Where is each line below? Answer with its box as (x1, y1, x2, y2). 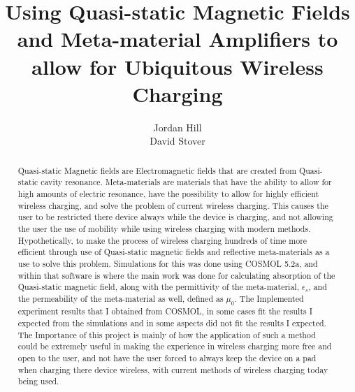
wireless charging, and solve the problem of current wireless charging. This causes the (17, 199, 328, 211)
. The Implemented (234, 292, 304, 304)
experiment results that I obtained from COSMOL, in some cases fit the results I (17, 305, 312, 317)
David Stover (150, 133, 205, 148)
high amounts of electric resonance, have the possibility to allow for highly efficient (17, 187, 319, 199)
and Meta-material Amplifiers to (17, 24, 338, 53)
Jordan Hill (153, 119, 202, 134)
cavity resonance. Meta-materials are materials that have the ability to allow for (41, 176, 332, 188)
